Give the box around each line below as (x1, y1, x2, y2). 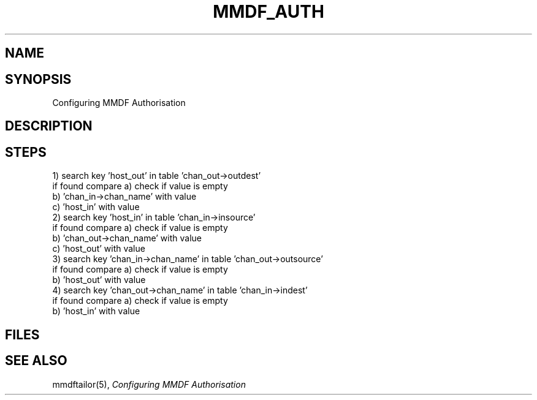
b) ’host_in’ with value (52, 306, 140, 317)
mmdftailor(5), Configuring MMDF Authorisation (52, 379, 246, 390)
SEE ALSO (5, 353, 67, 369)
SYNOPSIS (5, 71, 72, 87)
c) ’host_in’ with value (52, 202, 140, 213)
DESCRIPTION (5, 118, 93, 134)
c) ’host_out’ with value (52, 243, 145, 254)
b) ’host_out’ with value (52, 274, 146, 285)
